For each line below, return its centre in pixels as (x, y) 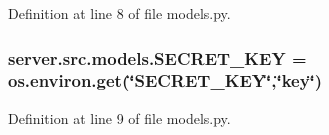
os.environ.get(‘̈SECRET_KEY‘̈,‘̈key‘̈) (165, 80)
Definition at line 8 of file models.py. (119, 13)
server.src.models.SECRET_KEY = (157, 57)
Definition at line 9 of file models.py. (119, 117)
